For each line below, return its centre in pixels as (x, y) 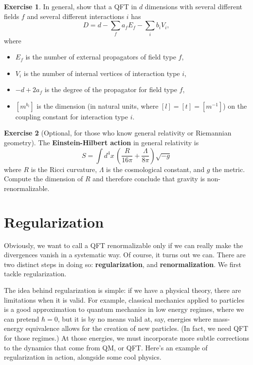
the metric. (229, 169)
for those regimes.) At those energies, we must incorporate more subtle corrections (126, 337)
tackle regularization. (35, 274)
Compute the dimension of (44, 179)
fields (12, 16)
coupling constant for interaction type (72, 116)
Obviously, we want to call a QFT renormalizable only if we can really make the (124, 245)
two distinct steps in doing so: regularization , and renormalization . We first (123, 264)
